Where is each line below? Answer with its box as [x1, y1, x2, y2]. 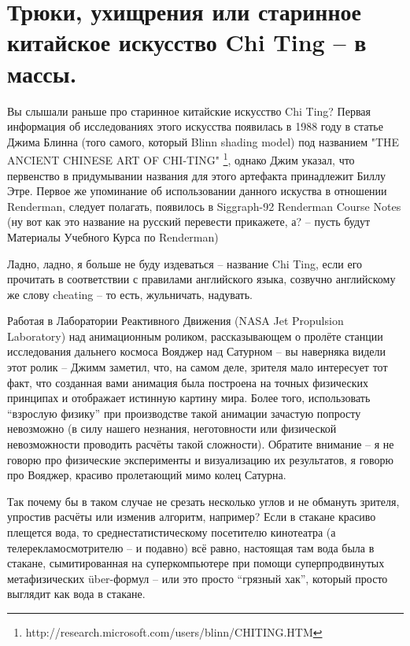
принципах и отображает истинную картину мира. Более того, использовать [7, 389, 371, 406]
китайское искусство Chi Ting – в [7, 26, 367, 58]
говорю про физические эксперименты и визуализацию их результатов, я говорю [7, 451, 394, 467]
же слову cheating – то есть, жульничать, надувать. [7, 286, 253, 302]
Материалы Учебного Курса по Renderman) [7, 228, 219, 245]
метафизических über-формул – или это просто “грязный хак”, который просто [7, 570, 388, 586]
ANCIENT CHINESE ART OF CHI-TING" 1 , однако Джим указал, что [7, 150, 355, 168]
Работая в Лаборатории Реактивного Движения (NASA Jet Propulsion [7, 312, 344, 329]
